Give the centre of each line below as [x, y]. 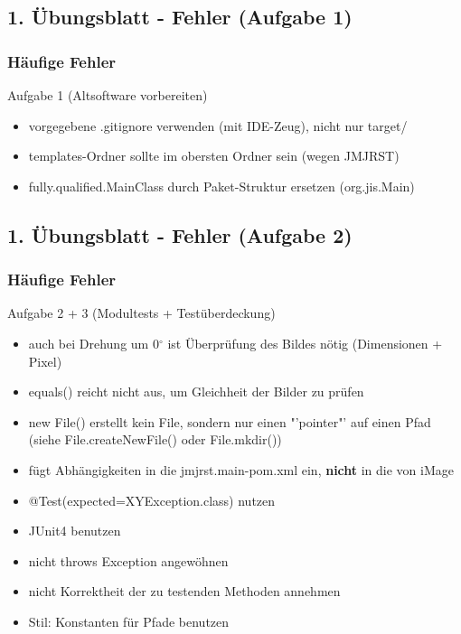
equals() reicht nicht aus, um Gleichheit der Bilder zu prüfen [196, 392]
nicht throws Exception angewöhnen [128, 560]
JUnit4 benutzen [75, 531]
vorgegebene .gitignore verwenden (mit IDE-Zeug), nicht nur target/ [218, 125]
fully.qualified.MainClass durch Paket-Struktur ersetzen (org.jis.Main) [221, 186]
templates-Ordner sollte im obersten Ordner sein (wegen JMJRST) [214, 156]
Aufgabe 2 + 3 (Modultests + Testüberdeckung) [141, 313]
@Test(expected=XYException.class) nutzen [152, 500]
